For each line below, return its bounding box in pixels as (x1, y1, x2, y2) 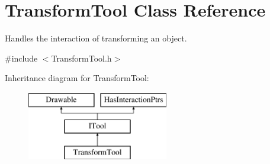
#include (5, 52, 38, 64)
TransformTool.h (51, 52, 112, 64)
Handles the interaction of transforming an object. (5, 32, 187, 44)
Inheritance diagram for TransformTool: (5, 72, 149, 84)
